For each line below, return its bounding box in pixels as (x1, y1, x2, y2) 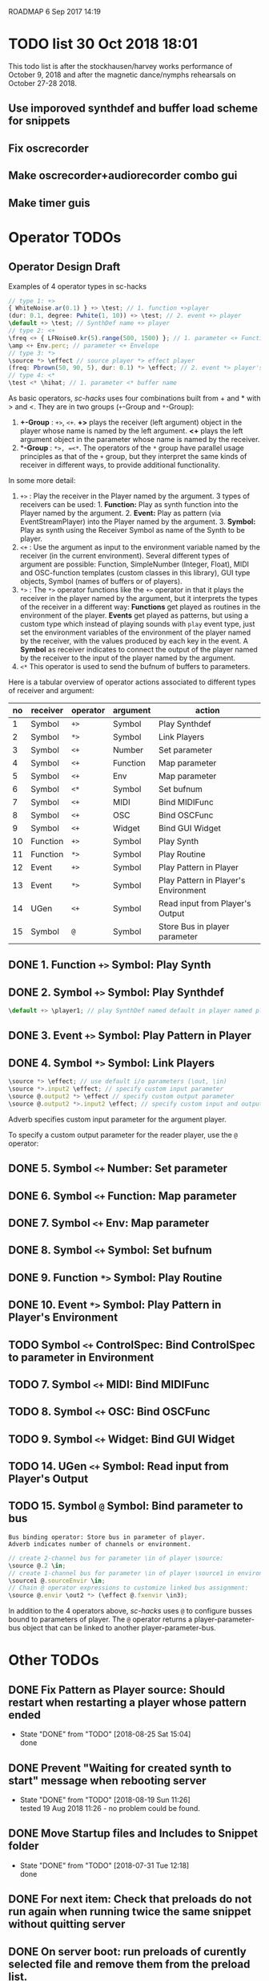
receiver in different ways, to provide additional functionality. (19, 461, 220, 469)
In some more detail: (8, 476, 76, 485)
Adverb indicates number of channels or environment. (8, 1540, 192, 1548)
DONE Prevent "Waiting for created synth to (8, 1761, 232, 1775)
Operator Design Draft (8, 260, 121, 274)
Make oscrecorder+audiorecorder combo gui (8, 168, 238, 183)
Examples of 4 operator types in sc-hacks (8, 281, 147, 291)
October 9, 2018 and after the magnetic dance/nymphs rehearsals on (8, 70, 236, 79)
